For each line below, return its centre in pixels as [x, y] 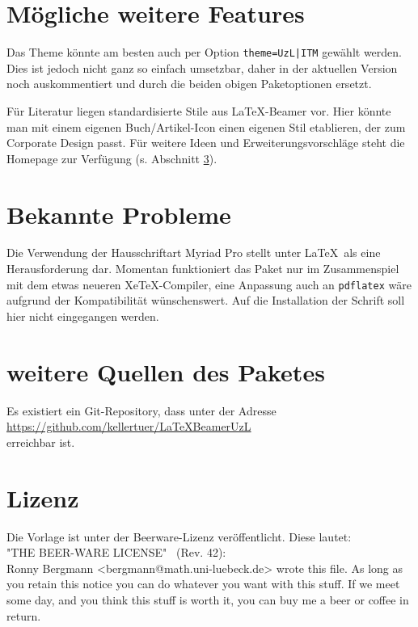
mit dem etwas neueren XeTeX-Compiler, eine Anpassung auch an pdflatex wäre [209, 284]
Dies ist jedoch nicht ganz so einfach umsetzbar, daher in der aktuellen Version [202, 67]
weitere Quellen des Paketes [166, 371]
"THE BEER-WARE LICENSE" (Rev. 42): [116, 552]
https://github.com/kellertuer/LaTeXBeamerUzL [129, 426]
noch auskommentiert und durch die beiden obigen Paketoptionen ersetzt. [189, 84]
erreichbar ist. [41, 442]
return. [24, 615]
